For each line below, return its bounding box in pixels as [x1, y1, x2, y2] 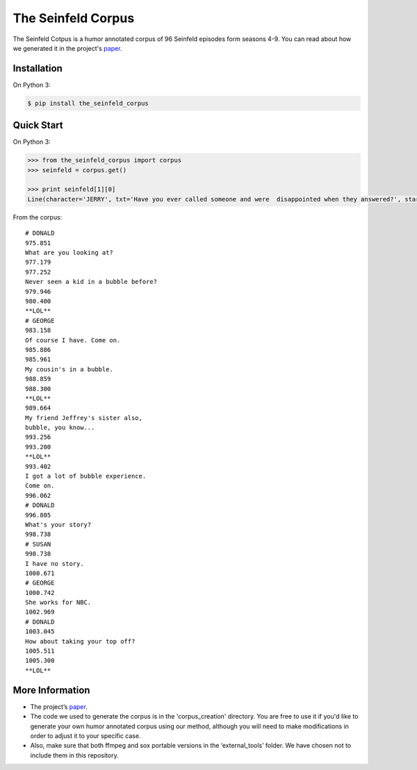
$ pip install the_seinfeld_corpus [27, 99, 149, 107]
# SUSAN [25, 540, 51, 548]
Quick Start [13, 119, 63, 131]
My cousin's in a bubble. [25, 365, 114, 373]
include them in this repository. [30, 751, 119, 760]
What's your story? [25, 521, 92, 528]
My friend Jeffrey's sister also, [25, 414, 142, 421]
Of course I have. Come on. [25, 336, 121, 344]
